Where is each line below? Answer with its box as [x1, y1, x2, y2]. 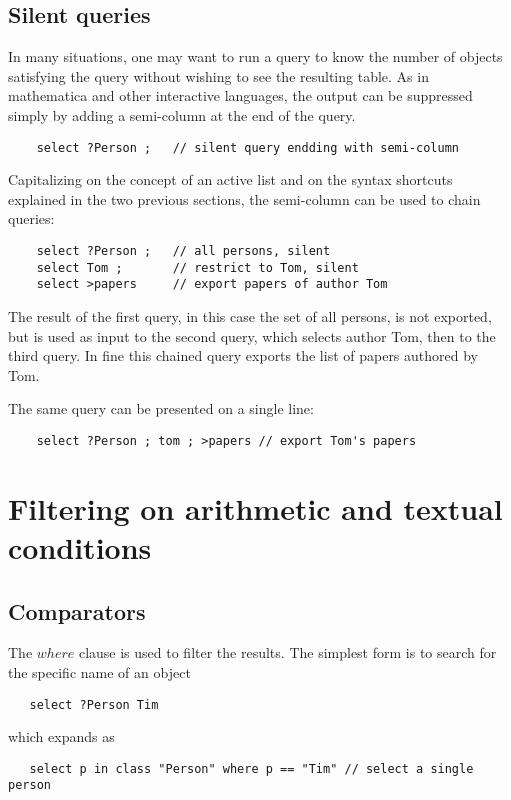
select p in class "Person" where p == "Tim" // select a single [29, 761, 474, 776]
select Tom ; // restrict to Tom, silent [36, 260, 359, 275]
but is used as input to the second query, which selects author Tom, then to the [8, 325, 496, 346]
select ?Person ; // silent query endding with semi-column [36, 140, 460, 155]
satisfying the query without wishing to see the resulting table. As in [8, 65, 429, 86]
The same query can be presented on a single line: [8, 398, 314, 419]
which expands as [8, 726, 115, 747]
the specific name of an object [8, 661, 191, 682]
